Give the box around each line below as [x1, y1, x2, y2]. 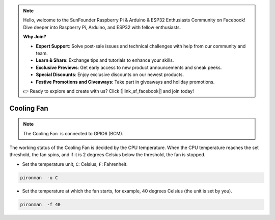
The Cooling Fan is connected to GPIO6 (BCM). [23, 130, 124, 136]
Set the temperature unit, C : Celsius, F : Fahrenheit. [22, 161, 128, 167]
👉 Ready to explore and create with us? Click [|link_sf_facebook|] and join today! [23, 88, 194, 94]
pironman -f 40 [20, 202, 61, 207]
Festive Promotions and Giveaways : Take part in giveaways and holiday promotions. [36, 79, 215, 85]
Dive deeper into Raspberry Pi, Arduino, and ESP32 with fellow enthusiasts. [23, 24, 181, 30]
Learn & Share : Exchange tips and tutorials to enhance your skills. [36, 57, 174, 63]
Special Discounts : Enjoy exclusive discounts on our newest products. [36, 71, 184, 78]
